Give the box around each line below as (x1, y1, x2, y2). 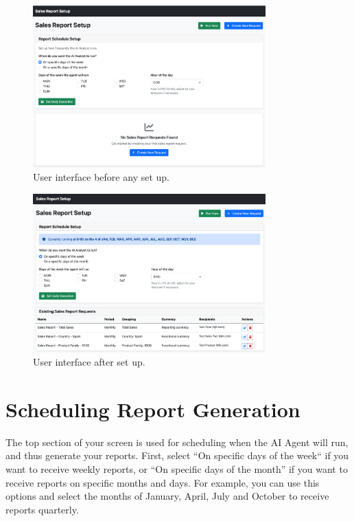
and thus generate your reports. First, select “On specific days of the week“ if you (5, 448, 349, 463)
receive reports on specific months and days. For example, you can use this (5, 475, 320, 489)
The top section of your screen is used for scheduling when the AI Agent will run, (5, 434, 349, 449)
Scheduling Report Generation (5, 395, 300, 423)
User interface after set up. (33, 355, 145, 369)
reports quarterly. (5, 502, 79, 516)
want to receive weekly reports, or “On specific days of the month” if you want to (5, 462, 348, 476)
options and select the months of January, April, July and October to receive (5, 489, 329, 503)
